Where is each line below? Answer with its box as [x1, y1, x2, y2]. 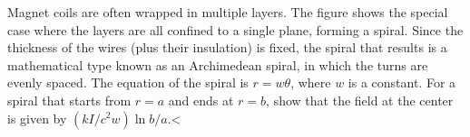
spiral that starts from [7, 90, 132, 109]
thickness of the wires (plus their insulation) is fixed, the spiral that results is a [7, 38, 447, 57]
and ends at [168, 90, 234, 109]
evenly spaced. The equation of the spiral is [7, 73, 249, 92]
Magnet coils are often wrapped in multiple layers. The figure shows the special [7, 3, 448, 21]
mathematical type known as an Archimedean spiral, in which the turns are [7, 55, 428, 74]
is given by [7, 108, 67, 127]
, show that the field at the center [266, 90, 454, 109]
